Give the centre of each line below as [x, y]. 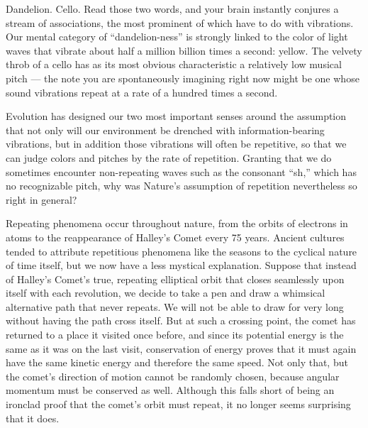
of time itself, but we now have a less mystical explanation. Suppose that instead [181, 265]
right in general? [41, 199]
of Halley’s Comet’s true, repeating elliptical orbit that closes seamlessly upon [175, 279]
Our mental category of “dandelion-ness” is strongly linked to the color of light [177, 37]
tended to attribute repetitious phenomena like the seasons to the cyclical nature [182, 251]
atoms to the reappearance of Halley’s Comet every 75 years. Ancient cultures [175, 237]
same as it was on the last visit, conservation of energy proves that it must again [181, 348]
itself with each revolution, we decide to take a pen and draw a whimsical [166, 293]
